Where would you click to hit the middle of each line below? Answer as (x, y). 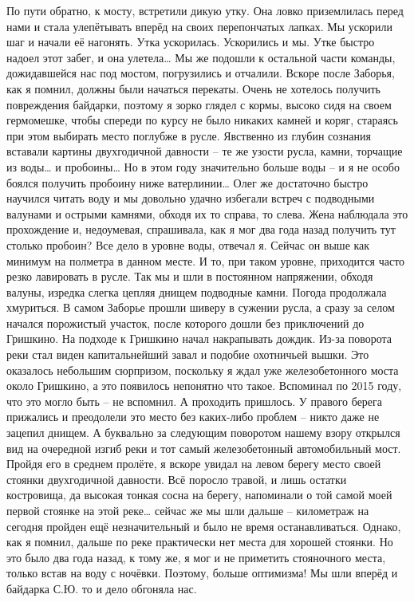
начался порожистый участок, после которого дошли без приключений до (185, 323)
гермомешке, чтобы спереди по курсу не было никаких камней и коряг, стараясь (202, 120)
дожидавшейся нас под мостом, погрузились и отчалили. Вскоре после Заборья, (201, 73)
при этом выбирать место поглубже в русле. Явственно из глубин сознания (189, 135)
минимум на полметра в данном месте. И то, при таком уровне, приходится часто (206, 260)
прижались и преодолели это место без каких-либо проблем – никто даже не (193, 417)
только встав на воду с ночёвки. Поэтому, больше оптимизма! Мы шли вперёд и (202, 573)
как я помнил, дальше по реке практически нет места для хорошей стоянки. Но (200, 542)
